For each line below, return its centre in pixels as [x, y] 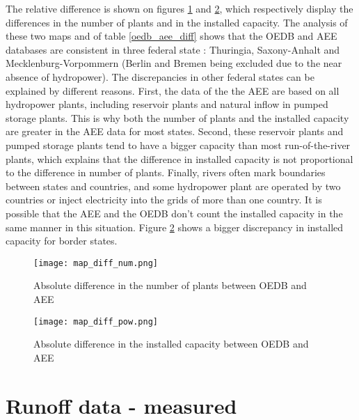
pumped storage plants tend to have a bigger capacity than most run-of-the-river [178, 145]
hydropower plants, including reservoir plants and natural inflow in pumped [167, 104]
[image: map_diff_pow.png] [96, 321]
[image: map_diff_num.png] [96, 263]
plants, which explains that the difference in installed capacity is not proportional [179, 158]
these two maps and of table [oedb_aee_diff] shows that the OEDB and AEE [171, 36]
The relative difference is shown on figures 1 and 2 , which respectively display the [179, 8]
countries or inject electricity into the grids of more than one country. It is [164, 200]
